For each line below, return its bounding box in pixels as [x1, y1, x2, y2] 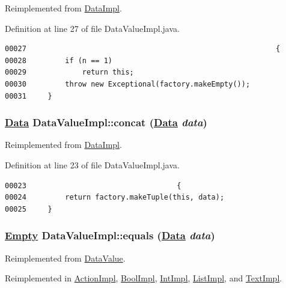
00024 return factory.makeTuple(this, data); [5, 193, 225, 202]
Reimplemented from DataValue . [5, 251, 126, 264]
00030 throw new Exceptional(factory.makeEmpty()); [5, 79, 251, 88]
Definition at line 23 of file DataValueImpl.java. [5, 158, 180, 171]
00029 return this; [5, 68, 134, 77]
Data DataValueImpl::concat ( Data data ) [5, 115, 207, 130]
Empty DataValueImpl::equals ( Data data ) [5, 228, 215, 243]
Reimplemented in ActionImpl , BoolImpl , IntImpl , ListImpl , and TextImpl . [5, 272, 282, 284]
